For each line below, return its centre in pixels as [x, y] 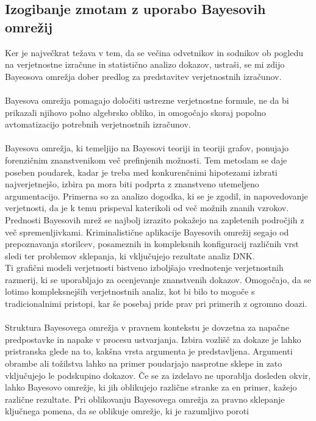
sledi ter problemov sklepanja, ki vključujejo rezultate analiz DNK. [130, 255]
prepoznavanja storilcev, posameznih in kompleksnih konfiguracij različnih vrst [152, 244]
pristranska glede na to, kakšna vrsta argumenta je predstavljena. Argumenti [149, 351]
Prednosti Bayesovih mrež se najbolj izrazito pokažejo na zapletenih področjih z [155, 219]
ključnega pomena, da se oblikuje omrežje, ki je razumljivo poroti [127, 411]
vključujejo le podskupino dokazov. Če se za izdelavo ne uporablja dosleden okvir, [158, 375]
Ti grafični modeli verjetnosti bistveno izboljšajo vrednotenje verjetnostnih [144, 268]
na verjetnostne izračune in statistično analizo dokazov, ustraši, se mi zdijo [145, 64]
